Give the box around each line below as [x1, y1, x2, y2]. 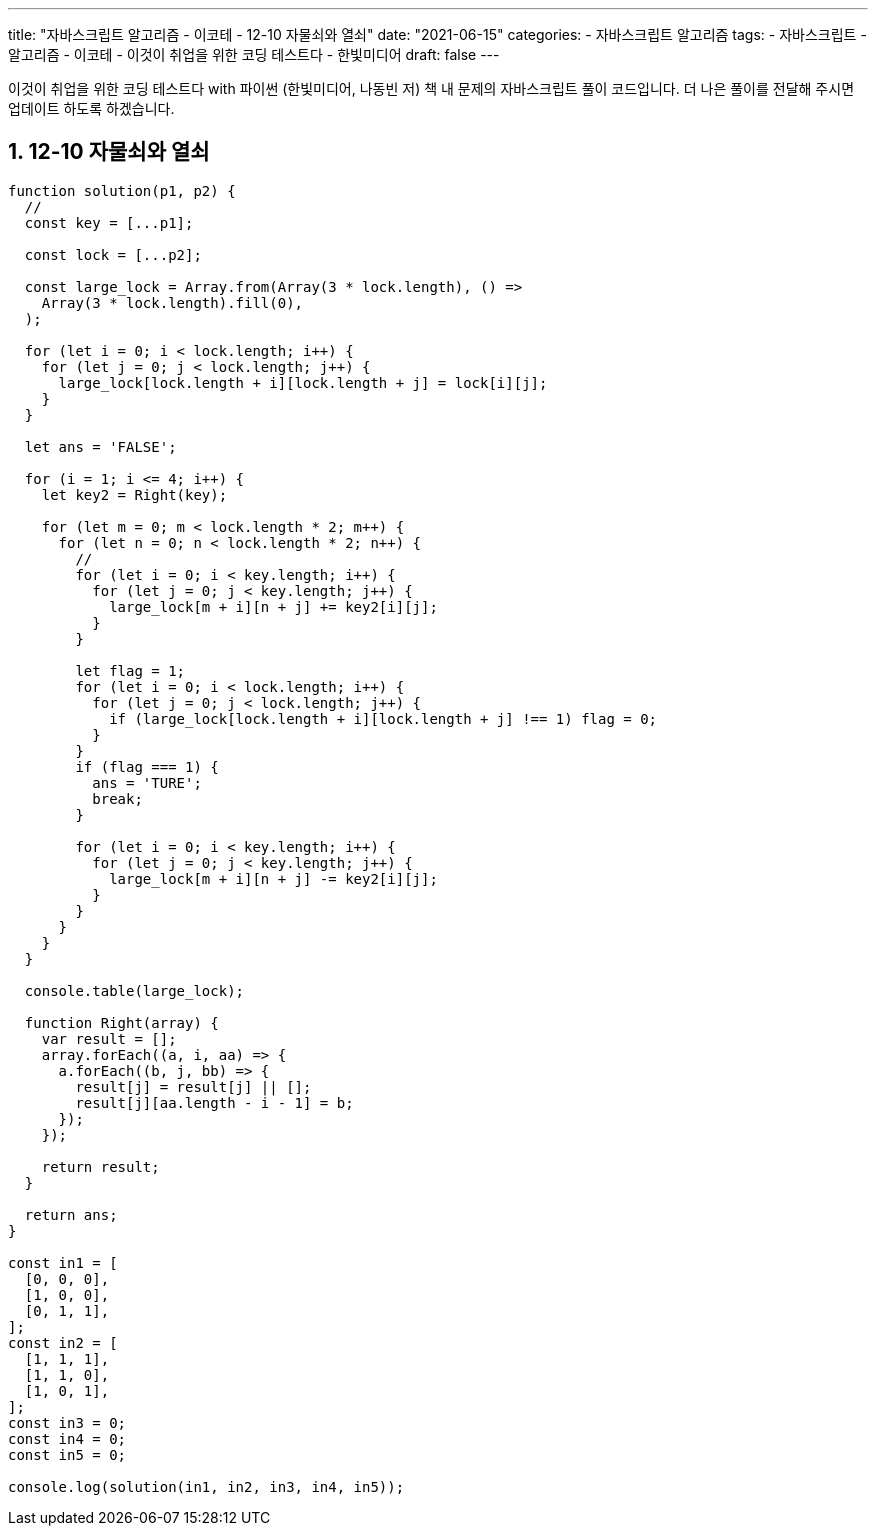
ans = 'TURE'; [92, 774, 202, 791]
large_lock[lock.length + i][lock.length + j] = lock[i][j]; [58, 374, 548, 391]
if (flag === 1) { [75, 758, 219, 775]
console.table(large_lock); [24, 982, 245, 999]
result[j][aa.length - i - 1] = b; [75, 1094, 354, 1111]
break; [92, 790, 143, 807]
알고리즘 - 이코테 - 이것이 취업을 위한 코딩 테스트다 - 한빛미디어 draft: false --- [8, 46, 500, 63]
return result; [41, 1158, 160, 1175]
